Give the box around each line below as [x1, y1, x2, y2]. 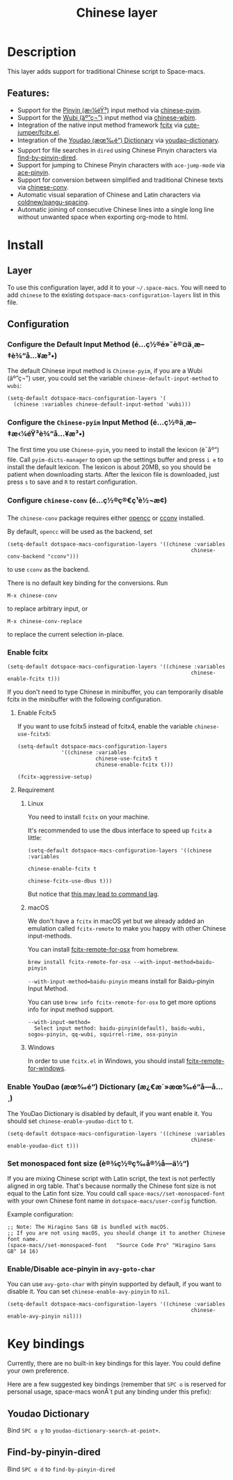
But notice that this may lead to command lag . [27, 890, 160, 899]
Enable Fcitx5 [17, 709, 57, 717]
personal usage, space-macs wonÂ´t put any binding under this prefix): [7, 1387, 212, 1396]
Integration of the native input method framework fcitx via [17, 121, 183, 129]
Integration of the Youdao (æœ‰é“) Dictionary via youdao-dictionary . [17, 136, 220, 144]
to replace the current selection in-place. [7, 630, 124, 639]
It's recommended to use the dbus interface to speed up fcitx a [27, 826, 212, 834]
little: [27, 834, 42, 842]
